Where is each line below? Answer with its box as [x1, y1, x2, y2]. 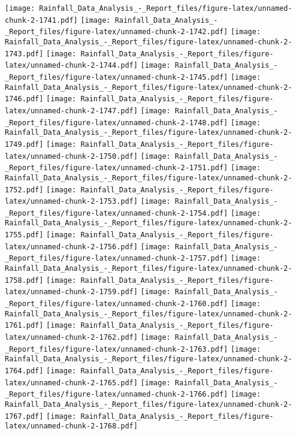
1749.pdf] [5, 140, 44, 149]
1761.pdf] [5, 321, 44, 330]
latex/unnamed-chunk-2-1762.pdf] [5, 333, 138, 342]
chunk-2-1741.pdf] [5, 16, 78, 25]
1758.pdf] [5, 276, 44, 285]
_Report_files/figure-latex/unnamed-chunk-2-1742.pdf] [5, 28, 228, 37]
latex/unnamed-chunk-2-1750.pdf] [5, 152, 138, 161]
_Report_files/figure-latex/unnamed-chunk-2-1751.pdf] [5, 164, 228, 173]
